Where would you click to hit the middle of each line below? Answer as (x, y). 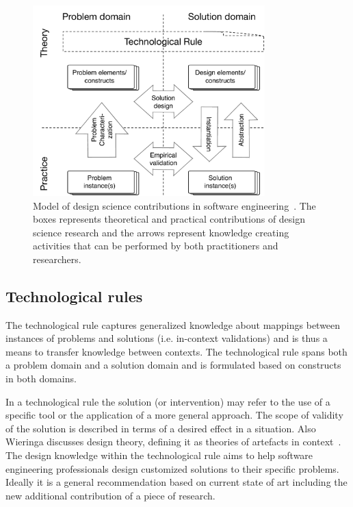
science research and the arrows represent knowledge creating (161, 232)
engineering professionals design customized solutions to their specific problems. (172, 468)
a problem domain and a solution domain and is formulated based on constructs (173, 365)
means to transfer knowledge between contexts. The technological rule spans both (176, 351)
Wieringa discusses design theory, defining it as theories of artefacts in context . (173, 442)
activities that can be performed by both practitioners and (156, 246)
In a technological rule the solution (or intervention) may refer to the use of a (168, 401)
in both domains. (41, 379)
